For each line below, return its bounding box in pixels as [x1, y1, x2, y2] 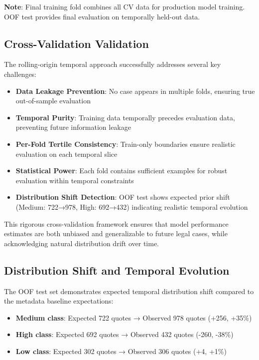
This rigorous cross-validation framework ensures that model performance [4, 218, 229, 229]
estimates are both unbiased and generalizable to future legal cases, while [4, 228, 228, 239]
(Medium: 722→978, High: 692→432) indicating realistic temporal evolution [15, 201, 248, 212]
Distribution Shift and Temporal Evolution [4, 262, 230, 278]
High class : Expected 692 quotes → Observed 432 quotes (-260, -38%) [15, 329, 234, 340]
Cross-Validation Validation [4, 35, 149, 51]
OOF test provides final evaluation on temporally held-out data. [4, 11, 200, 21]
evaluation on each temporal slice [15, 148, 118, 159]
